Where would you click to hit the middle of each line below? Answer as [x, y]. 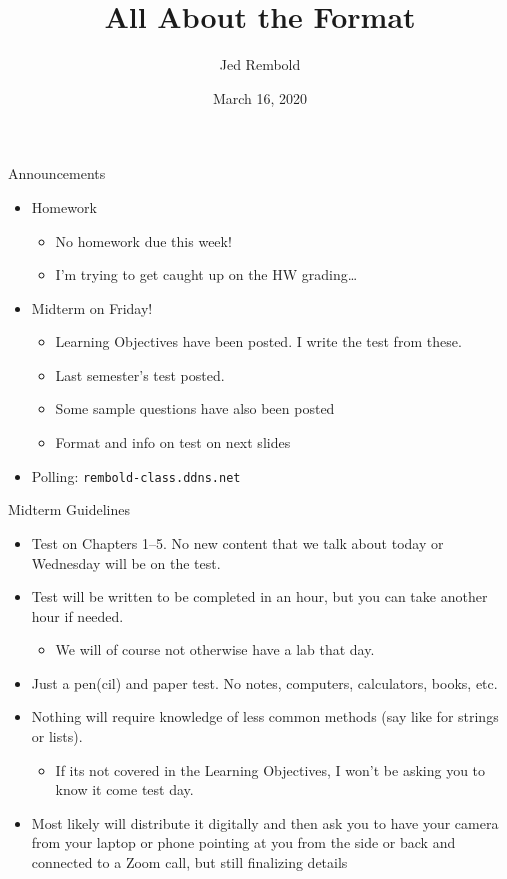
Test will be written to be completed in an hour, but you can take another [259, 596]
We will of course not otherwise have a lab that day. [215, 649]
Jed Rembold [260, 64]
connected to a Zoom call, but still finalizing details [189, 862]
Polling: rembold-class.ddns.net [136, 475]
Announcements [57, 173]
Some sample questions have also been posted [195, 408]
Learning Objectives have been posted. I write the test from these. [258, 341]
